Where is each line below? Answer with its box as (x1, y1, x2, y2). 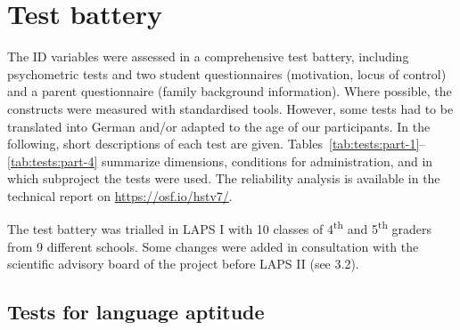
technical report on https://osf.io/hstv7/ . (7, 186, 233, 205)
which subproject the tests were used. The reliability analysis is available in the (7, 169, 440, 188)
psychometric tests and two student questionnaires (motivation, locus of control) (7, 64, 447, 83)
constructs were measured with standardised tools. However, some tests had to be (7, 99, 454, 117)
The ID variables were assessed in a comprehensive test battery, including (7, 47, 409, 66)
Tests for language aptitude (7, 298, 265, 326)
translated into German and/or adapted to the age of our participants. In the (7, 117, 431, 135)
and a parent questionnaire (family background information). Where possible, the (7, 82, 452, 101)
